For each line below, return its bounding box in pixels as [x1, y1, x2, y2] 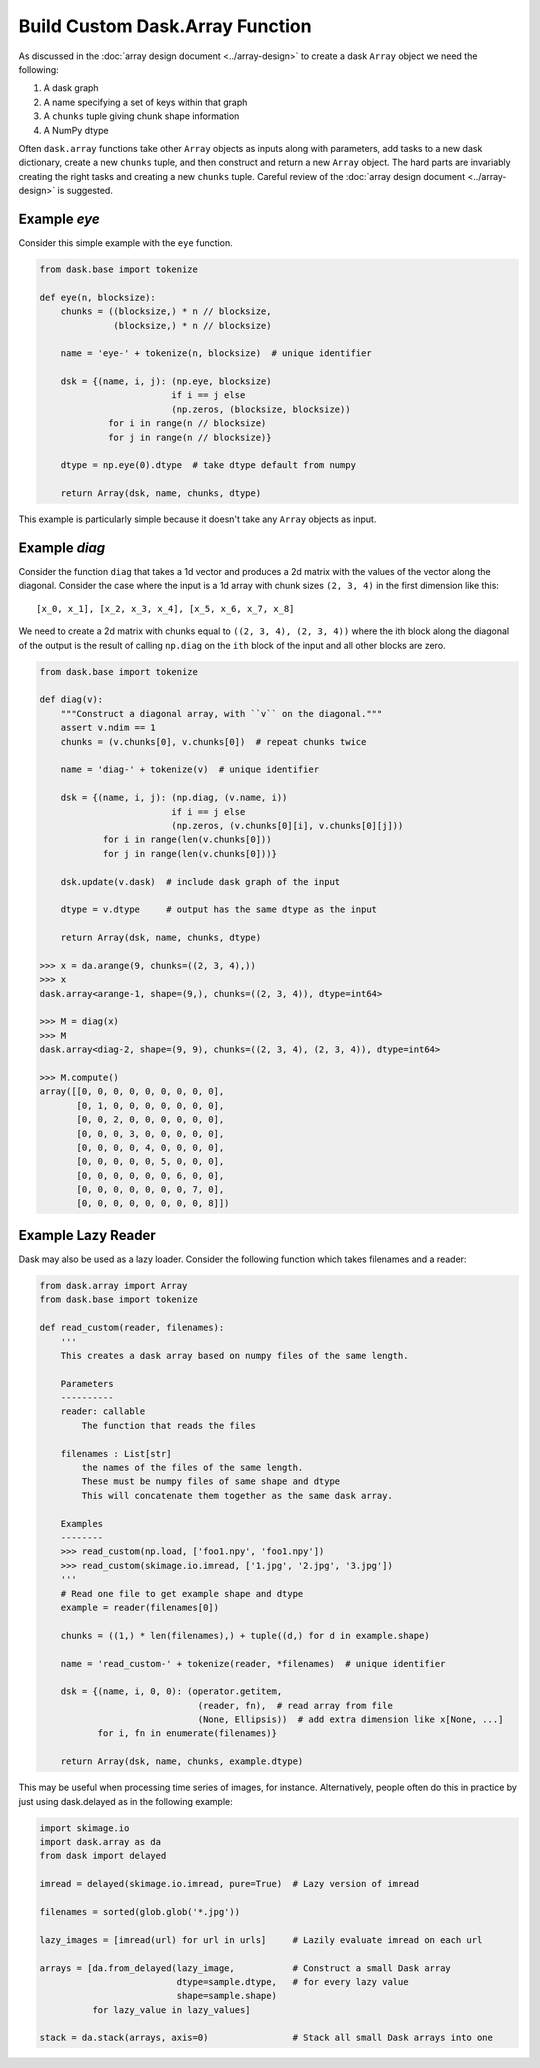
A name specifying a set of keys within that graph [43, 96, 248, 108]
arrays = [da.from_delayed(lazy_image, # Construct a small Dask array [39, 1962, 452, 1974]
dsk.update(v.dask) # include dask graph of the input [60, 876, 341, 887]
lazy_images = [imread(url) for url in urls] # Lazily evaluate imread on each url [39, 1934, 483, 1945]
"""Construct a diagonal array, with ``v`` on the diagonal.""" [60, 708, 383, 719]
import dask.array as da [39, 1836, 162, 1847]
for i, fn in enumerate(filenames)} [97, 1728, 277, 1739]
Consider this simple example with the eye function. [18, 236, 234, 249]
